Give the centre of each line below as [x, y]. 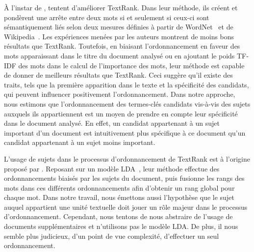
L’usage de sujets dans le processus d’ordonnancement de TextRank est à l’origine [127, 158]
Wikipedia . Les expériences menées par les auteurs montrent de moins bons [119, 36]
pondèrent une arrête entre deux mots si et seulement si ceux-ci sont [107, 17]
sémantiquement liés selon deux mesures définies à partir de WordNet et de [119, 27]
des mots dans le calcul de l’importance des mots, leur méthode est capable [131, 65]
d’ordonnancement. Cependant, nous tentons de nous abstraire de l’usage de [118, 216]
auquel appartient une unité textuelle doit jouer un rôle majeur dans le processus [126, 207]
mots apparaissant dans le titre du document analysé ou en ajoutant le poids [119, 55]
